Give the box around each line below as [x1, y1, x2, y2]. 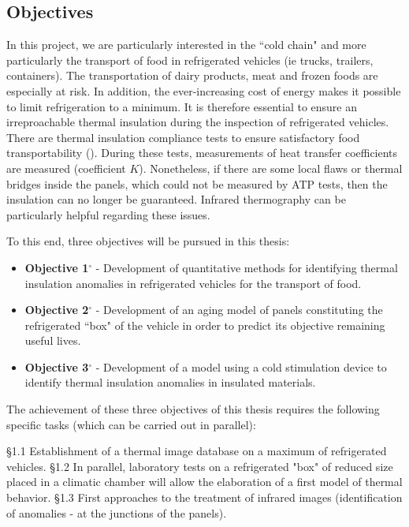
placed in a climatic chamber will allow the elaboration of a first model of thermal [6, 473, 403, 490]
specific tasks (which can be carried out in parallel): [6, 416, 256, 432]
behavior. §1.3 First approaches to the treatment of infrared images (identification [6, 489, 403, 506]
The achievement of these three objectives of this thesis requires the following [6, 401, 380, 417]
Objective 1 [24, 259, 89, 275]
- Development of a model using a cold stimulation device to [95, 358, 387, 375]
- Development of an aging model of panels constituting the [95, 301, 383, 318]
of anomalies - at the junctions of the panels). [6, 504, 227, 521]
